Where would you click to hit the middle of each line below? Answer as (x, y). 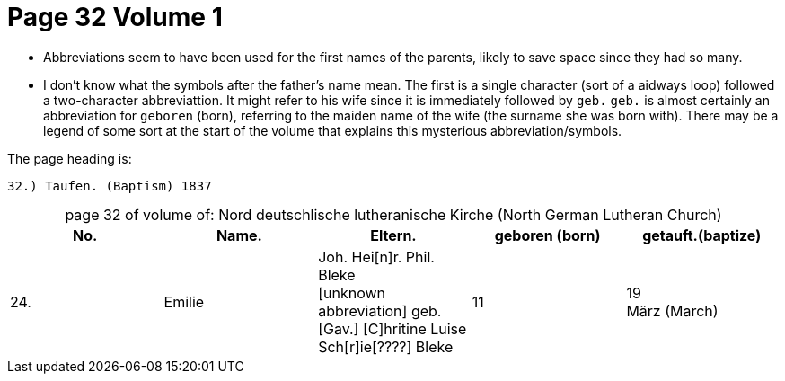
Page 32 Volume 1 (115, 17)
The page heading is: (70, 158)
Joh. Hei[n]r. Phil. (376, 257)
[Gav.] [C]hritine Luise (392, 328)
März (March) (672, 310)
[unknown (352, 292)
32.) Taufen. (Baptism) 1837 (110, 186)
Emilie (184, 301)
